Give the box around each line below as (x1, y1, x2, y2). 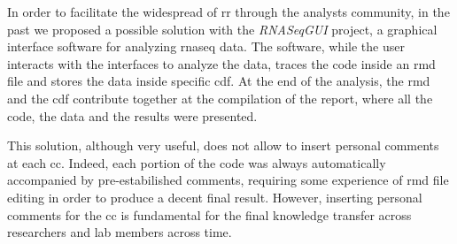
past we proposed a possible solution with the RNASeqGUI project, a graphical (7, 19, 438, 38)
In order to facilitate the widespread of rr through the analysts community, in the (7, 3, 450, 20)
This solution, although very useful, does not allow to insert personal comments (7, 136, 439, 155)
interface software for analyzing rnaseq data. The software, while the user (7, 37, 405, 56)
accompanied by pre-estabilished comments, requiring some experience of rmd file (7, 171, 449, 189)
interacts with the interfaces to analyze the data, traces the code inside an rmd (7, 54, 436, 72)
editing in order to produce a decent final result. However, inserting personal (7, 187, 422, 206)
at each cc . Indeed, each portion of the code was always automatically (7, 153, 386, 172)
